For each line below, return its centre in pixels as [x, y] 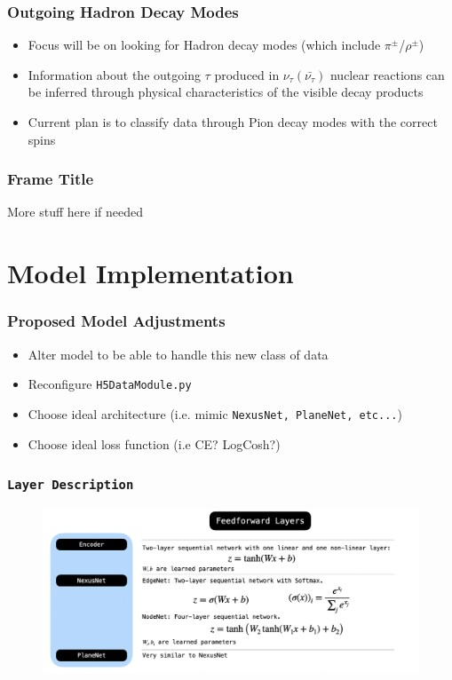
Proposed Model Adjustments [116, 321]
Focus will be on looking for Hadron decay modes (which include [204, 45]
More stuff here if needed [75, 212]
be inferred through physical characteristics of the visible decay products [226, 92]
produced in [247, 74]
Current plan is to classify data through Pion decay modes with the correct [233, 122]
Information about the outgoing [114, 74]
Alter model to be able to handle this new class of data [178, 354]
